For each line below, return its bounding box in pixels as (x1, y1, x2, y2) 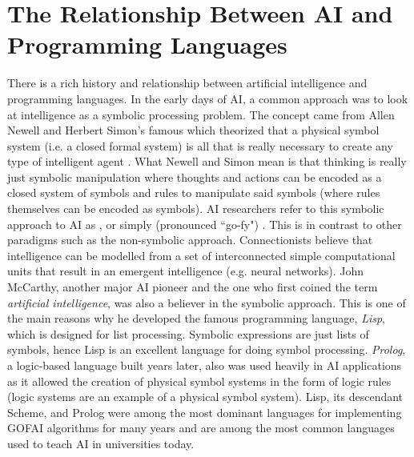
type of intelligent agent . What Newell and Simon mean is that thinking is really (7, 153, 407, 170)
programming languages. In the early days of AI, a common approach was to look (7, 90, 408, 106)
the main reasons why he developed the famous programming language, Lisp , (7, 310, 385, 327)
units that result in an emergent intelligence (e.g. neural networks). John (7, 263, 364, 279)
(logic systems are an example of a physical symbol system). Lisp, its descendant (7, 388, 404, 405)
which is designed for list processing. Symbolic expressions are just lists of (7, 325, 369, 342)
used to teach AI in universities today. (7, 435, 195, 451)
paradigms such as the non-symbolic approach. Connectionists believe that (7, 231, 373, 248)
